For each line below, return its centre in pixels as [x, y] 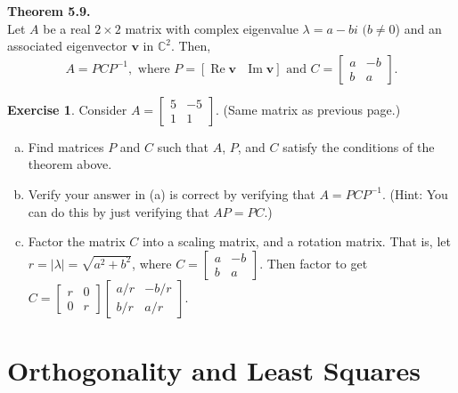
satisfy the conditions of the [359, 146]
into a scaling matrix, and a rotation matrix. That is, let [296, 241]
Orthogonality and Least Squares [214, 369]
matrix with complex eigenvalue [212, 28]
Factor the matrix [77, 241]
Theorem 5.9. [49, 11]
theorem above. [70, 164]
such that [183, 146]
